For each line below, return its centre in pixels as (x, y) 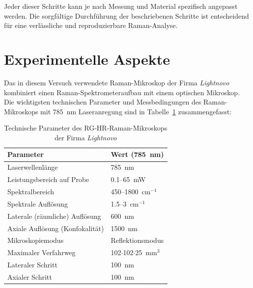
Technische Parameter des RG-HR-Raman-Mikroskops (86, 128)
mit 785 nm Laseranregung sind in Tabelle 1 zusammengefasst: (136, 111)
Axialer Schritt (30, 276)
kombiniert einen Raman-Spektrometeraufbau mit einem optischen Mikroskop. (122, 92)
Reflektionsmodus (137, 240)
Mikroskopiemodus (36, 240)
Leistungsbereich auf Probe (48, 179)
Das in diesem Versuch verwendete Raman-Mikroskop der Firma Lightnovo (117, 82)
